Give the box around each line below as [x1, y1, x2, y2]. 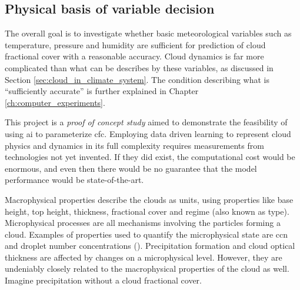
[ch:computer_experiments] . [5, 96, 105, 108]
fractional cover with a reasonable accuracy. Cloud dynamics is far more [5, 50, 264, 62]
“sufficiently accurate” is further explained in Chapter [5, 85, 199, 97]
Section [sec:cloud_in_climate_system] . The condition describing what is [5, 73, 269, 85]
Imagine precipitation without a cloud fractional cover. [5, 274, 202, 286]
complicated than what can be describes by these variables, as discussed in [5, 61, 274, 74]
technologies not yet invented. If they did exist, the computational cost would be [5, 151, 295, 163]
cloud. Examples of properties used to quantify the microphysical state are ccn [5, 228, 288, 240]
